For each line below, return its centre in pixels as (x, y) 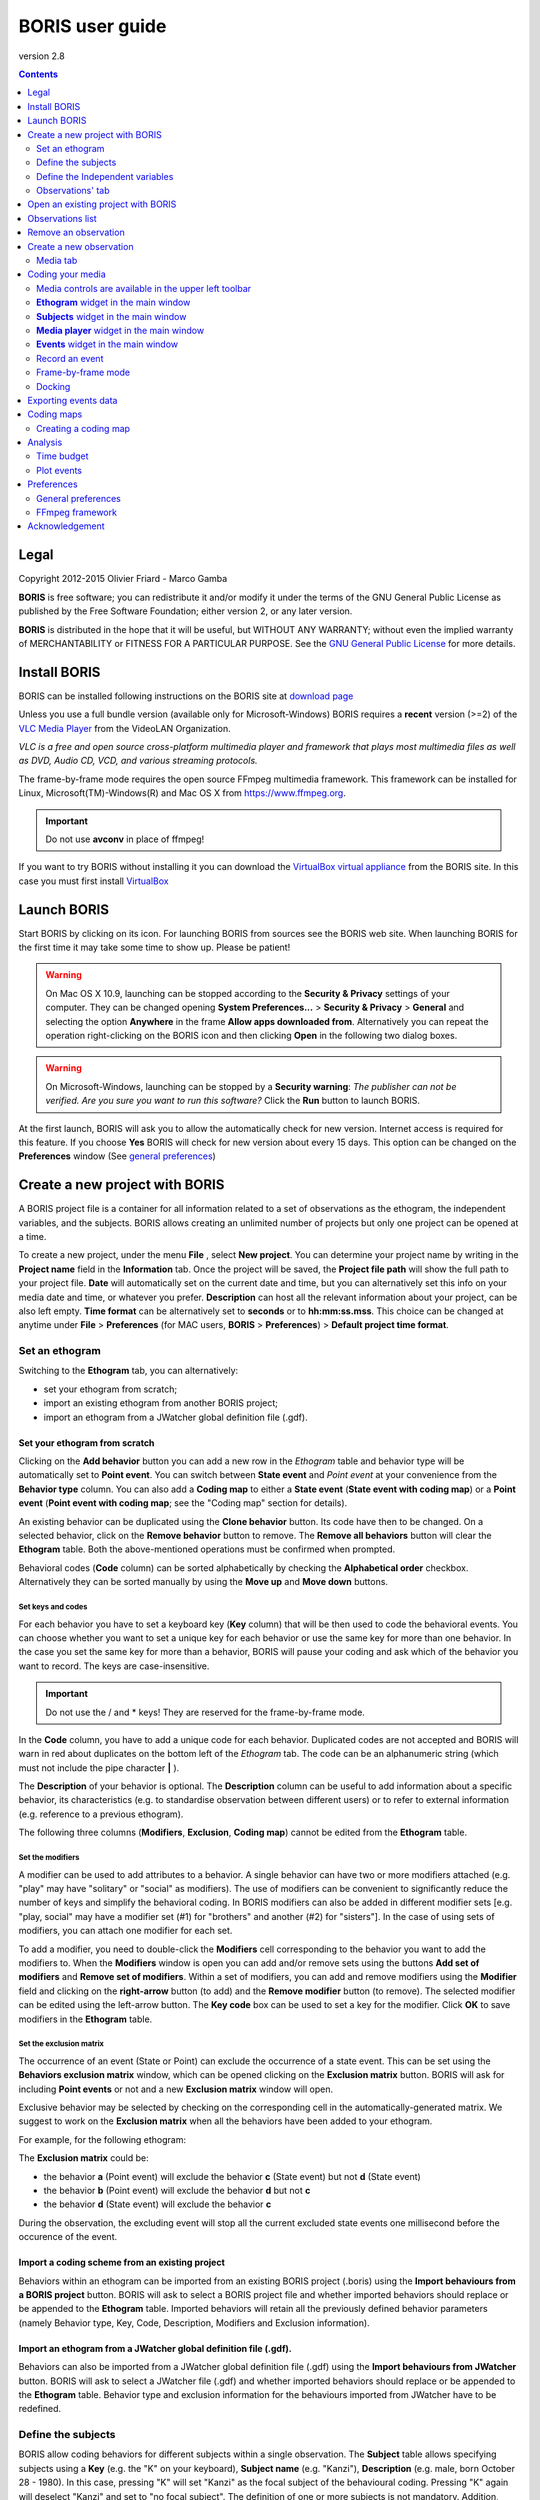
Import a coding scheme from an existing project (121, 2262)
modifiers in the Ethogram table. (85, 2019)
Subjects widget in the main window (111, 316)
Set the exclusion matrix (61, 2044)
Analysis (45, 442)
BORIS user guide (92, 26)
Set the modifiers (49, 1858)
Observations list (62, 218)
